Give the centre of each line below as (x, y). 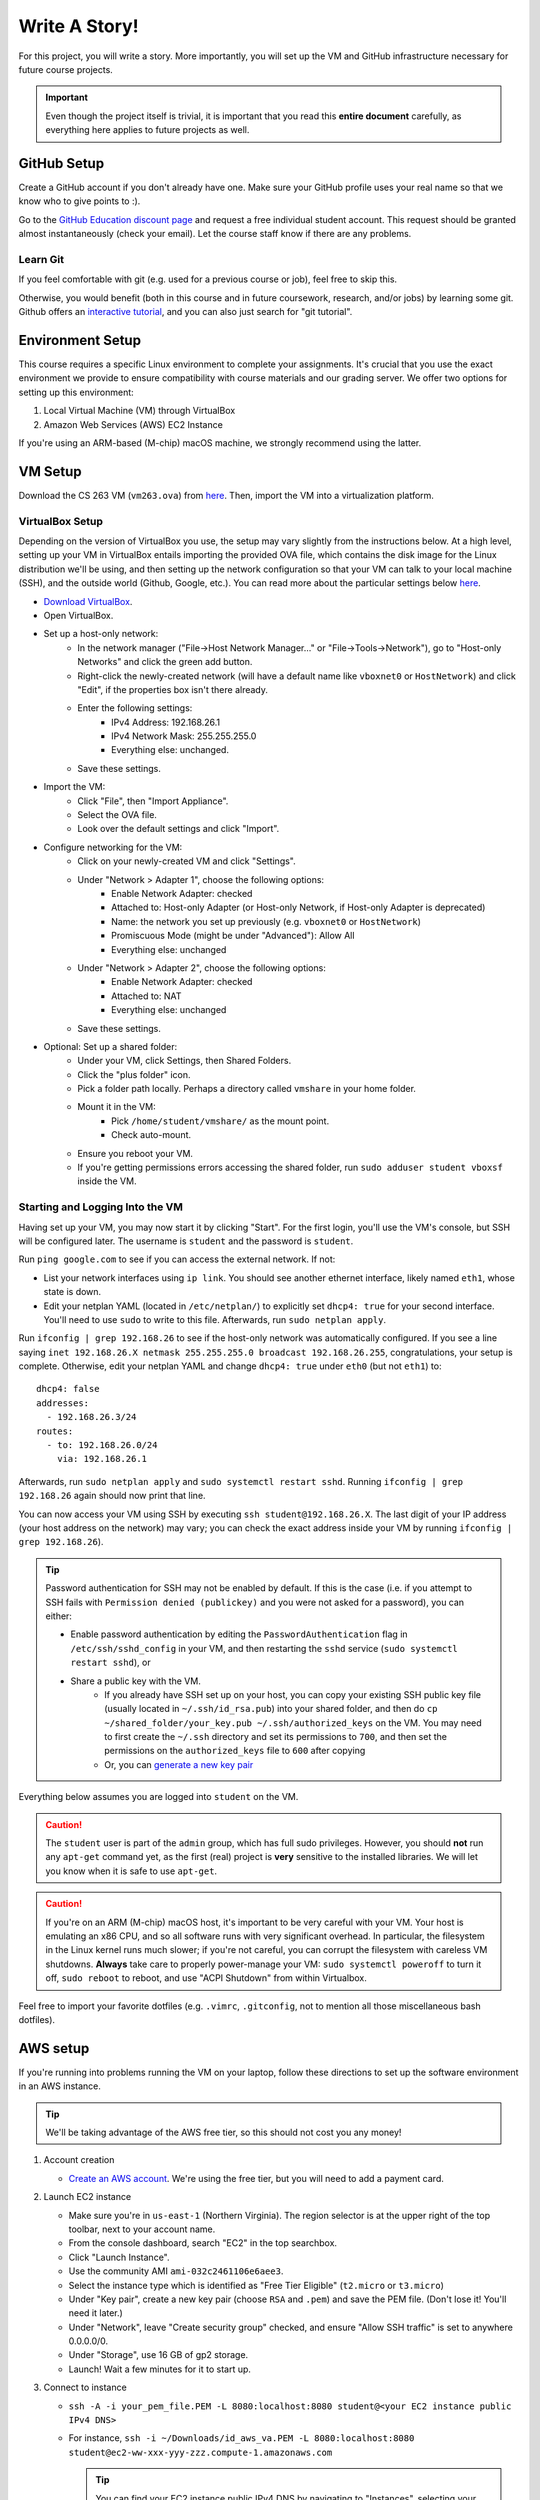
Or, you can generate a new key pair (179, 1764)
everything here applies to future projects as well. (147, 130)
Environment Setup (80, 340)
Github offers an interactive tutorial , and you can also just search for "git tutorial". (185, 312)
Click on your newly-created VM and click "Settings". (187, 861)
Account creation (79, 2160)
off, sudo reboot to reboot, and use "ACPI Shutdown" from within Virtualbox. (206, 1978)
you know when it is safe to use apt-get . (131, 1871)
